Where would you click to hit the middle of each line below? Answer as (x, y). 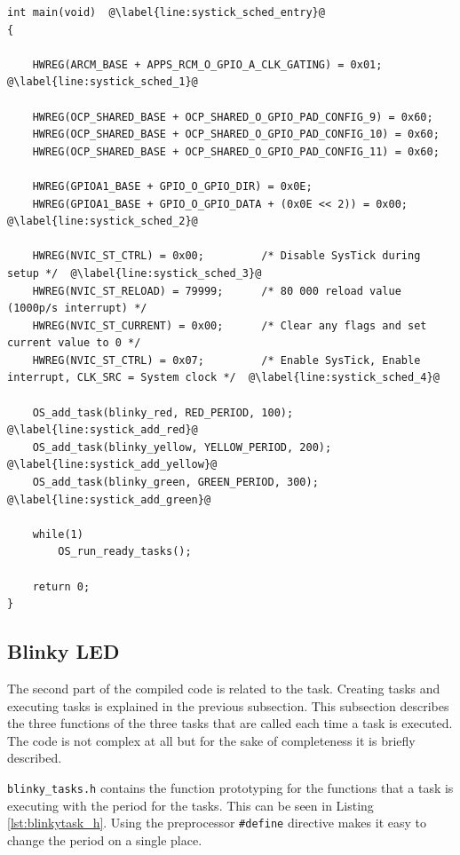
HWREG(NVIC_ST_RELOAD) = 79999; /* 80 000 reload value (217, 291)
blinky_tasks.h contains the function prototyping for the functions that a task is (230, 787)
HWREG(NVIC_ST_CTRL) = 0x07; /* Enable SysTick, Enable (226, 360)
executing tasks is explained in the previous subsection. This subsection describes (228, 705)
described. (35, 758)
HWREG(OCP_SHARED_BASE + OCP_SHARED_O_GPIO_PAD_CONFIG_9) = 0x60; (233, 117)
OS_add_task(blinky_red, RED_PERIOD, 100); (163, 412)
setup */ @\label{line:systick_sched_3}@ (135, 273)
